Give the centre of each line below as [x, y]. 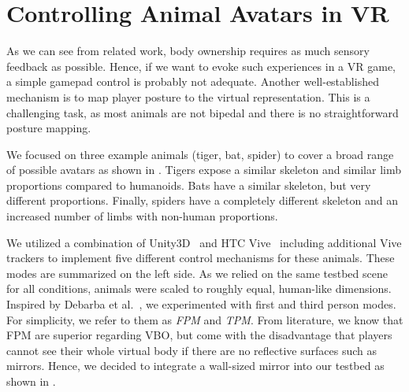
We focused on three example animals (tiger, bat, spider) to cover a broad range [200, 154]
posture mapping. [49, 128]
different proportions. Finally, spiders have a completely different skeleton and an [202, 200]
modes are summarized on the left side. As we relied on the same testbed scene [197, 273]
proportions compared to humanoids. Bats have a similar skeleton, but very [189, 185]
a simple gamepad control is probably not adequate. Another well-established [193, 81]
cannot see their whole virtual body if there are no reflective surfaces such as [191, 350]
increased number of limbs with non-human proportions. [142, 216]
